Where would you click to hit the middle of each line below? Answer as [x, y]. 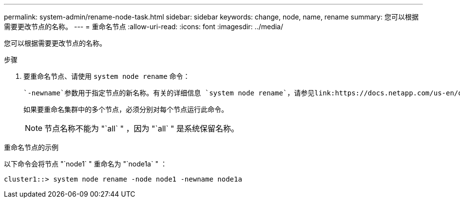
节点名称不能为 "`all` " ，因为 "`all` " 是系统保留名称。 [142, 129]
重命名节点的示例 [31, 147]
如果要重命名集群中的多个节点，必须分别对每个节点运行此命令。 [126, 109]
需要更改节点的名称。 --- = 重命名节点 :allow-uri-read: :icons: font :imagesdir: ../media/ [144, 27]
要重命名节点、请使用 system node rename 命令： [107, 76]
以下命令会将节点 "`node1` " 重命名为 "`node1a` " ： [86, 164]
